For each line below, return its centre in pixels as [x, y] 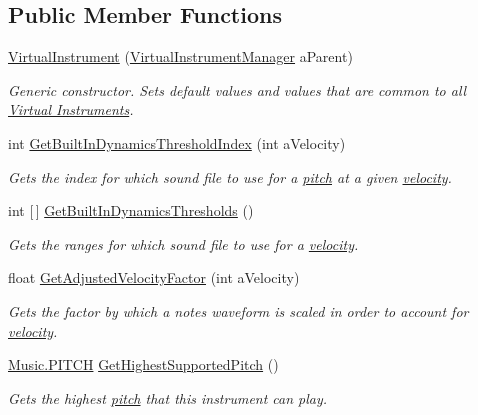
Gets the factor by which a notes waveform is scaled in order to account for [238, 310]
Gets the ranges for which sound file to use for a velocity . [183, 243]
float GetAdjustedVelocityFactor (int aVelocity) [154, 277]
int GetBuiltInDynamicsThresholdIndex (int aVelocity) [177, 142]
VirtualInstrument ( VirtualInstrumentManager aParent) [180, 56]
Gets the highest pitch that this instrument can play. [168, 397]
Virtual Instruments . [71, 109]
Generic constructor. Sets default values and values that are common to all [237, 89]
